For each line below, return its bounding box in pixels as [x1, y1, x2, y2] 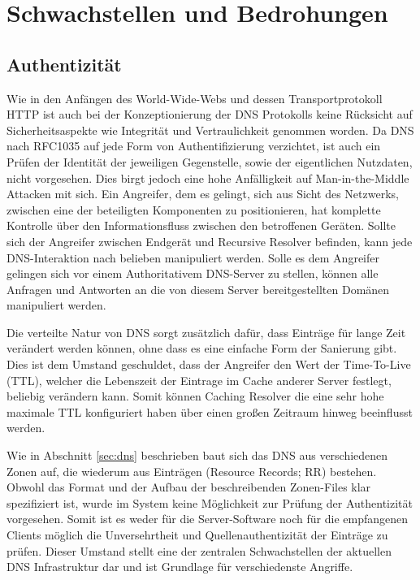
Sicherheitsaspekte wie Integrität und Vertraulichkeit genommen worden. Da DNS [6, 121, 414, 138]
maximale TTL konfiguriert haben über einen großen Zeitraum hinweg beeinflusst [6, 403, 413, 420]
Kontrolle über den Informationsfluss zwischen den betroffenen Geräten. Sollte [6, 217, 396, 234]
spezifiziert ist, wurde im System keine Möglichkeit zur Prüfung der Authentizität [6, 494, 413, 511]
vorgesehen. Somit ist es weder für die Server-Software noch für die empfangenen [6, 510, 408, 527]
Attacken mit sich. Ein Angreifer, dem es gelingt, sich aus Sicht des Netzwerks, [6, 185, 399, 202]
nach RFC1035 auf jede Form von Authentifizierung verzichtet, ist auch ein [6, 137, 381, 154]
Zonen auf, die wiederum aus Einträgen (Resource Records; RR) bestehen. [6, 462, 377, 479]
